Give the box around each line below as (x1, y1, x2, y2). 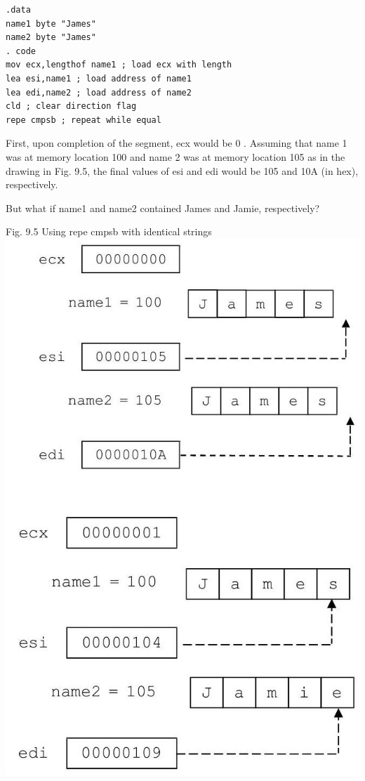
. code (6, 46, 36, 56)
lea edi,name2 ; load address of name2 (6, 87, 192, 98)
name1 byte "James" (6, 18, 96, 29)
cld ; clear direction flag (6, 101, 137, 112)
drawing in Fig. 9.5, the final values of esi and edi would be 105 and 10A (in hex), (6, 163, 359, 178)
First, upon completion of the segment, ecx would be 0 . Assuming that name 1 (6, 136, 347, 150)
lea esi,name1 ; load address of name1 (6, 73, 192, 84)
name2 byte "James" (6, 32, 96, 43)
